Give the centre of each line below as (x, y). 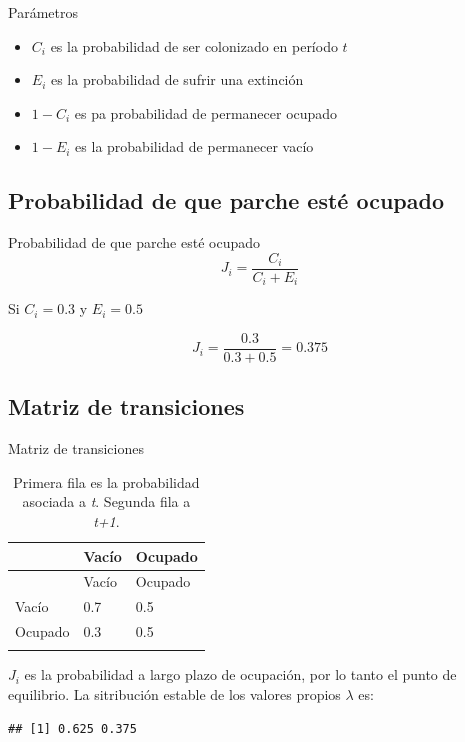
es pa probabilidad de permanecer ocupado (206, 112)
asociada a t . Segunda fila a (106, 501)
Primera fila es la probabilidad (106, 481)
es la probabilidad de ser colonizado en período (194, 45)
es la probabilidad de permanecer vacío (194, 146)
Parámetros (43, 12)
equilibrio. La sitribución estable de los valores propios (174, 693)
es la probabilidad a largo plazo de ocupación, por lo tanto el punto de (240, 674)
